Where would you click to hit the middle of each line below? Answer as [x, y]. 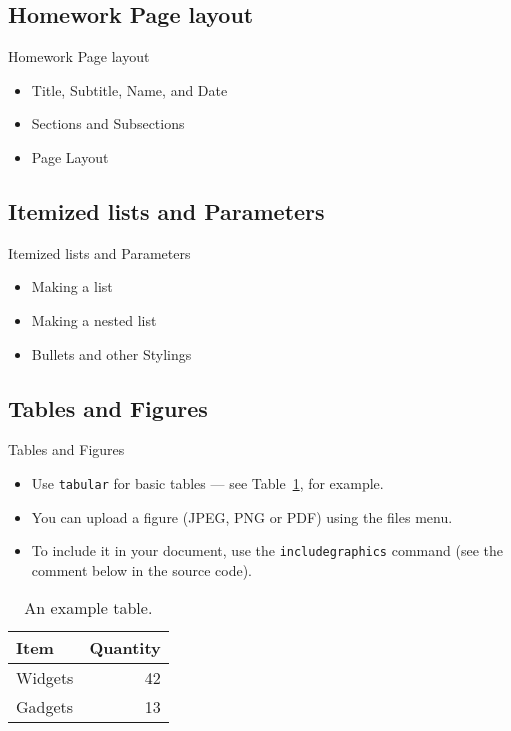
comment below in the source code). [141, 569]
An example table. [88, 608]
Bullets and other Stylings [111, 353]
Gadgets [45, 707]
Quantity [125, 648]
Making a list [72, 286]
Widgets [45, 678]
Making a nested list [94, 319]
